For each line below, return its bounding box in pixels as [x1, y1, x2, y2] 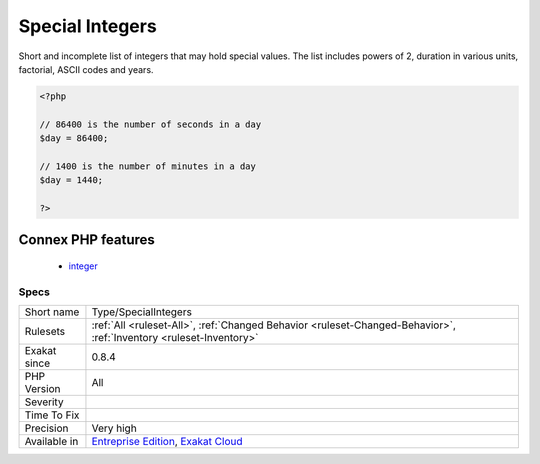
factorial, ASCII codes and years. [18, 63, 154, 75]
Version [24, 382, 61, 396]
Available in [24, 435, 79, 449]
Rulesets [24, 325, 65, 339]
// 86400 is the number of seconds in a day [39, 118, 262, 130]
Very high [91, 421, 137, 435]
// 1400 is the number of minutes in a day [39, 160, 257, 172]
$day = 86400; [39, 133, 109, 144]
